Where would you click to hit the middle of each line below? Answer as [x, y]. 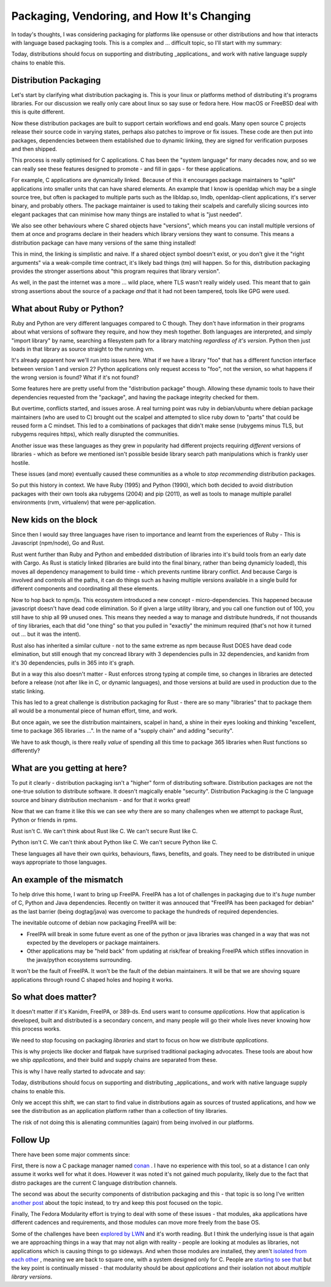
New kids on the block [55, 520]
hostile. [21, 462]
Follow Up [31, 1140]
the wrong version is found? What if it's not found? [75, 378]
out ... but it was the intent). [46, 634]
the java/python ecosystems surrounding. [79, 960]
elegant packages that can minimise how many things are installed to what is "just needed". [127, 214]
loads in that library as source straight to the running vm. [83, 349]
